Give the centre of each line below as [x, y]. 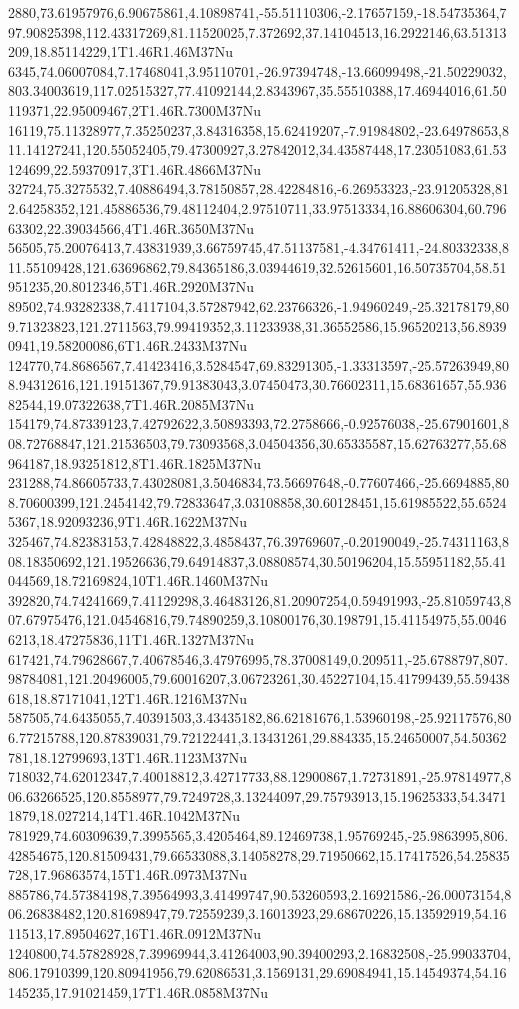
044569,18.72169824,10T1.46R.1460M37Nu [138, 580]
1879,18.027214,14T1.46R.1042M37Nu [124, 815]
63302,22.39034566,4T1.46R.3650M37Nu [131, 227]
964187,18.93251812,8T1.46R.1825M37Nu [134, 462]
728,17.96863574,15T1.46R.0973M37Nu [127, 874]
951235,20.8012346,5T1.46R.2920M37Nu [131, 286]
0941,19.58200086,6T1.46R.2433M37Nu [127, 345]
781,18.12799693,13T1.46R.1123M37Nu [127, 756]
